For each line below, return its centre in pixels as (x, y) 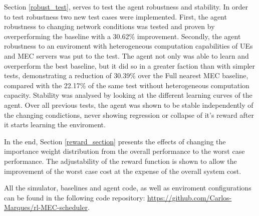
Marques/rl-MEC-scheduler (46, 207)
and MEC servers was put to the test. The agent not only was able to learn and (126, 55)
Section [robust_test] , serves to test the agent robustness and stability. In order (126, 7)
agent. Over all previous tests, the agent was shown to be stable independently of (129, 104)
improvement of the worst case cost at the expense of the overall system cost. (123, 171)
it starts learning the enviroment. (55, 125)
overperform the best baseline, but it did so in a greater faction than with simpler (130, 65)
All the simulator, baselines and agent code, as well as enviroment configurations (128, 188)
